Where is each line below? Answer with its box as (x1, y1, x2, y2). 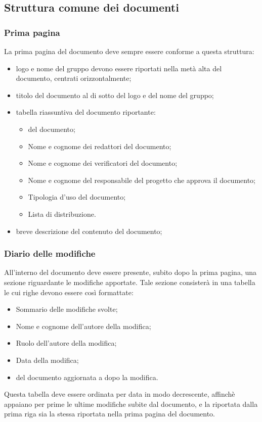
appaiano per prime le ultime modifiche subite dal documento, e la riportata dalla (4, 398, 258, 409)
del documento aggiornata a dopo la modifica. (16, 371, 158, 382)
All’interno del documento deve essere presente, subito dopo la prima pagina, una (4, 267, 257, 277)
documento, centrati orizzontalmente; (16, 73, 132, 83)
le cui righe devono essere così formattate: (4, 287, 134, 297)
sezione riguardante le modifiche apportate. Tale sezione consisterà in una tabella (4, 276, 255, 287)
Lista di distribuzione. (28, 208, 96, 219)
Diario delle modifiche (4, 247, 96, 260)
